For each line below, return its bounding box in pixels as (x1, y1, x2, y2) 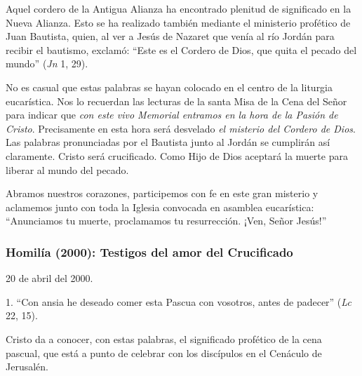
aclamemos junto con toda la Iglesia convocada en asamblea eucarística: (6, 199, 314, 214)
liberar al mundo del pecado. (6, 162, 129, 177)
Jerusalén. (6, 359, 48, 374)
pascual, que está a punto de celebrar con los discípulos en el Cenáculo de (6, 345, 322, 360)
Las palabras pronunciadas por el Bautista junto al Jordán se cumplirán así (6, 135, 330, 149)
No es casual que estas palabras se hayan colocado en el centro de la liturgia (6, 79, 333, 94)
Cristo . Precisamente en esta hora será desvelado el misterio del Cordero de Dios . (6, 121, 356, 135)
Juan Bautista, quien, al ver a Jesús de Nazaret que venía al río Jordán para (6, 29, 335, 43)
